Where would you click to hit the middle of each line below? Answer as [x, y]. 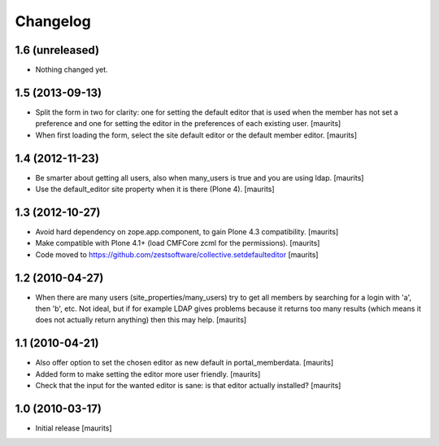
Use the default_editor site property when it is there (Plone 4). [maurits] [155, 189]
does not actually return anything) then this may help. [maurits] [141, 320]
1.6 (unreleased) [57, 50]
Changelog [53, 21]
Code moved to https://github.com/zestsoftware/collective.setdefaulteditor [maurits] [177, 254]
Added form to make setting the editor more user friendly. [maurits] [148, 374]
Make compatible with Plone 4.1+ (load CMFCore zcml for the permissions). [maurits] [178, 243]
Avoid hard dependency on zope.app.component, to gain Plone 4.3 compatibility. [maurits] [187, 231]
